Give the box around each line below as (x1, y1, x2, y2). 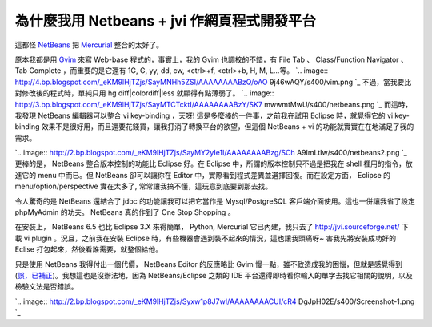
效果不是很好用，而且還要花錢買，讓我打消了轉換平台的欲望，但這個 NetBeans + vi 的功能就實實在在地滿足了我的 (41, 122, 414, 131)
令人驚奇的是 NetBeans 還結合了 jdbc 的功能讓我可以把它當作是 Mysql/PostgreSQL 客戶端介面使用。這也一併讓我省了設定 (14, 196, 415, 206)
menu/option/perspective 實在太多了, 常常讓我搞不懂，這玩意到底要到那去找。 (14, 181, 272, 192)
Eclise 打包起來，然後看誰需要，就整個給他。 (14, 244, 163, 254)
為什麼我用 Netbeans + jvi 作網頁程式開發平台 (14, 12, 316, 30)
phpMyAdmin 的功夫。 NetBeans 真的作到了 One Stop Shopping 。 (14, 208, 235, 217)
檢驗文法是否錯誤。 (14, 281, 78, 292)
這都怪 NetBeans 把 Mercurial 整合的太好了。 (14, 40, 164, 50)
